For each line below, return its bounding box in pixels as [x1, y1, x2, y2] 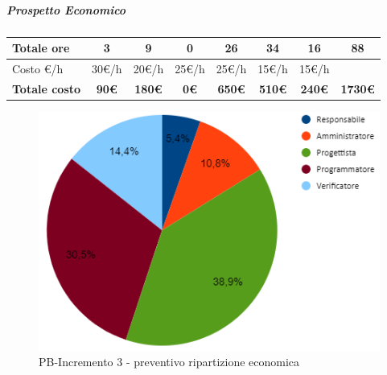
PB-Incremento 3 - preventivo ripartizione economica [39, 353, 300, 370]
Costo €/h [12, 60, 64, 76]
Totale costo [12, 80, 81, 97]
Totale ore [12, 39, 70, 56]
